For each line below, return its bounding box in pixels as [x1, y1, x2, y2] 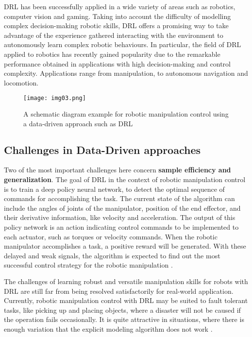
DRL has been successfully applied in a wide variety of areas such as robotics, [4, 1, 235, 11]
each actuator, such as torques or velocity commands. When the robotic [4, 231, 218, 241]
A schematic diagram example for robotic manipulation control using [23, 109, 229, 118]
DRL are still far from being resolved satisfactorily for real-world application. [4, 286, 234, 296]
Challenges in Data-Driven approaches [4, 142, 201, 157]
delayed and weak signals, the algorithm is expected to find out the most [4, 250, 220, 260]
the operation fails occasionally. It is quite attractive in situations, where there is [4, 314, 244, 324]
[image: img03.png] [23, 95, 86, 102]
